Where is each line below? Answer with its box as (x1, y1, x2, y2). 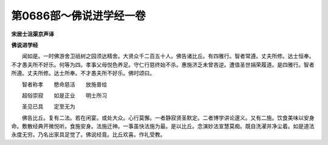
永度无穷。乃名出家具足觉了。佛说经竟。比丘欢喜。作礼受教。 (11, 131, 166, 138)
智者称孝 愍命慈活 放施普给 (21, 81, 108, 88)
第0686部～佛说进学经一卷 (11, 9, 146, 22)
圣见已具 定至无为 (21, 103, 75, 110)
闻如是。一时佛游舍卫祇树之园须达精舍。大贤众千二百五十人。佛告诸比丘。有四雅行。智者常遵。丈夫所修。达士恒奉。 (21, 52, 315, 60)
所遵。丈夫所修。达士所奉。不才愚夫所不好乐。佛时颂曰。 (11, 70, 155, 77)
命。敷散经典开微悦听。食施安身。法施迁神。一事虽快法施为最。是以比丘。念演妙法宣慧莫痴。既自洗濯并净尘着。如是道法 (11, 123, 315, 130)
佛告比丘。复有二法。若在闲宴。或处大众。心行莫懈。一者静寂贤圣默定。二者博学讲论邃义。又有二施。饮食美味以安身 (21, 114, 315, 121)
